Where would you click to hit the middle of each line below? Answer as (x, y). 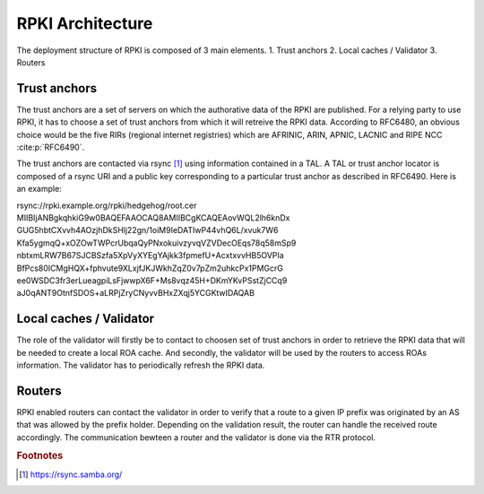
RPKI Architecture (85, 23)
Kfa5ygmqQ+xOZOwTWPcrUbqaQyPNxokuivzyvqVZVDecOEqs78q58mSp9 (156, 243)
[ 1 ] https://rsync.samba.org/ (71, 474)
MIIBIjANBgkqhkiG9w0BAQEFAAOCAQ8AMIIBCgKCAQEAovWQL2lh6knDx (153, 217)
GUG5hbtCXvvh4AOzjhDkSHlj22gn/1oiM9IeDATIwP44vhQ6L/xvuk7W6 (147, 230)
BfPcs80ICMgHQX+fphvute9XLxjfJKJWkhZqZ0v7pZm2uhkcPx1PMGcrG (150, 268)
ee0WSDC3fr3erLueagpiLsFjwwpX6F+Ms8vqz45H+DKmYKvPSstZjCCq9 (152, 280)
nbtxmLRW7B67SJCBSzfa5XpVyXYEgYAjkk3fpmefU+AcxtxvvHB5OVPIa (150, 256)
